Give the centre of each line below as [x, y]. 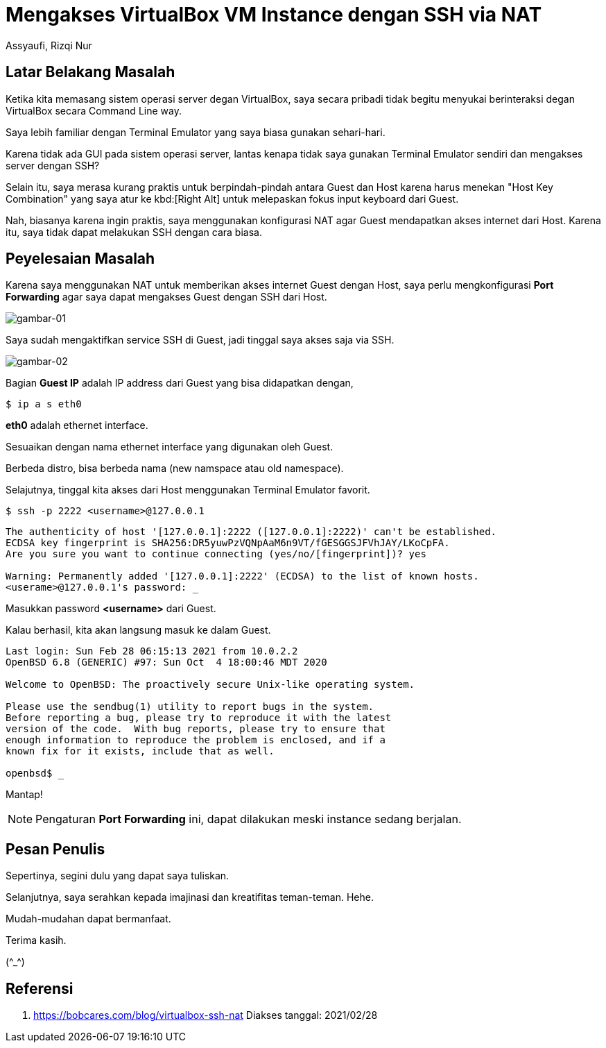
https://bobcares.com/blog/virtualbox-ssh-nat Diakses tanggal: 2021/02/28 [206, 1015]
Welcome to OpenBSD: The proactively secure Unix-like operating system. [210, 685]
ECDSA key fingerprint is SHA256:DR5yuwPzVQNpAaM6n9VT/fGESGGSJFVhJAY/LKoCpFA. [228, 543]
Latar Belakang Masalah [90, 72]
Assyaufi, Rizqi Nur [49, 45]
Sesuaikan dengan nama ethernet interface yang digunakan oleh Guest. [170, 447]
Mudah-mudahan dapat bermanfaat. [88, 919]
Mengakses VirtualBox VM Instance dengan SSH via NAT [274, 15]
